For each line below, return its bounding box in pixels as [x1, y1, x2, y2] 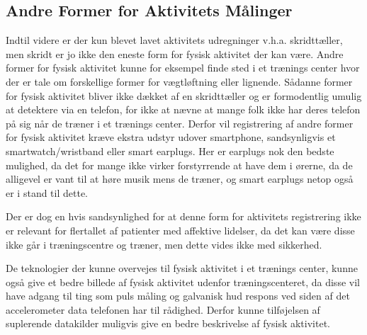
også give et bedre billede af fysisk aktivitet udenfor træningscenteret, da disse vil [6, 274, 360, 289]
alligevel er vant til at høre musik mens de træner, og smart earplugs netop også [6, 171, 354, 186]
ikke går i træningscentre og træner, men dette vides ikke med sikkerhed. [6, 237, 322, 251]
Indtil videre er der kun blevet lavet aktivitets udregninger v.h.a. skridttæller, [6, 33, 343, 47]
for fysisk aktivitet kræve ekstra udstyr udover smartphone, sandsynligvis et [6, 130, 336, 144]
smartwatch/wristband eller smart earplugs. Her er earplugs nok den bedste [6, 143, 334, 158]
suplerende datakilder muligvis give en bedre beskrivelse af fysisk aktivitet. [6, 316, 330, 331]
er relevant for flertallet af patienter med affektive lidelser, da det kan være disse [6, 222, 355, 237]
